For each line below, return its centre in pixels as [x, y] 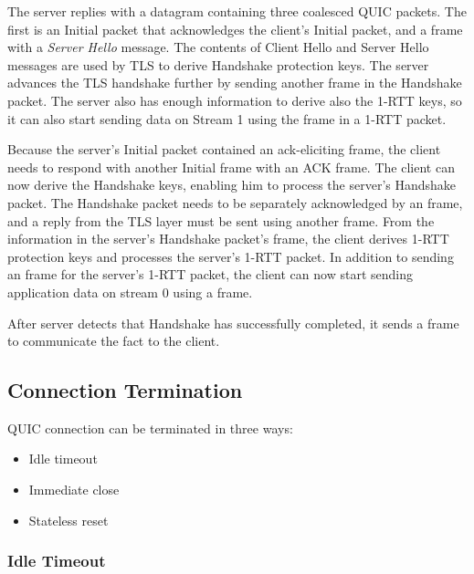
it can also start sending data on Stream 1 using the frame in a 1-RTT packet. [227, 118]
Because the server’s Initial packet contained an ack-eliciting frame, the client [224, 149]
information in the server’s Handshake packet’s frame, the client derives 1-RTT [228, 239]
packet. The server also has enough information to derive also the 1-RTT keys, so [235, 100]
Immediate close [74, 490]
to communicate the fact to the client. [114, 341]
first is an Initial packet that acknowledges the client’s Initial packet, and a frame [235, 29]
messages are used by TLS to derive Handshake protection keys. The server [218, 64]
